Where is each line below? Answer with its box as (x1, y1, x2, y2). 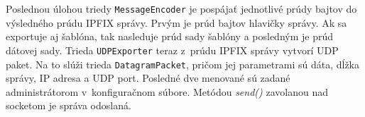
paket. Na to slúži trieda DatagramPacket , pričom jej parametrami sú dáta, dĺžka (6, 56, 360, 71)
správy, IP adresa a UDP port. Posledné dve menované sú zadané (6, 70, 290, 85)
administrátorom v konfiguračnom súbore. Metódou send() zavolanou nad (6, 84, 328, 99)
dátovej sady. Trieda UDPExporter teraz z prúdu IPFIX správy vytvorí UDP (6, 42, 339, 57)
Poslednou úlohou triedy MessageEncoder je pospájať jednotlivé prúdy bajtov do (6, 1, 357, 16)
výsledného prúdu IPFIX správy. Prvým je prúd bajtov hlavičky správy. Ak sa (6, 15, 347, 30)
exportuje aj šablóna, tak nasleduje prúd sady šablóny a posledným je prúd (6, 29, 334, 44)
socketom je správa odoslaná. (6, 98, 131, 113)
